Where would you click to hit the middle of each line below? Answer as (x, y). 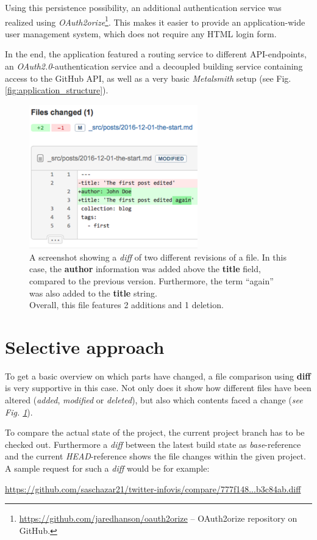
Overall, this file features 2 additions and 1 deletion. (126, 305)
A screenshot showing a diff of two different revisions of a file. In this (158, 257)
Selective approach (85, 346)
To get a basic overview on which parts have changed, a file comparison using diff (158, 376)
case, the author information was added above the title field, (145, 269)
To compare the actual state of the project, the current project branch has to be (155, 432)
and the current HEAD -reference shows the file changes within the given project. (155, 456)
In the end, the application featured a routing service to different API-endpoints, (156, 54)
